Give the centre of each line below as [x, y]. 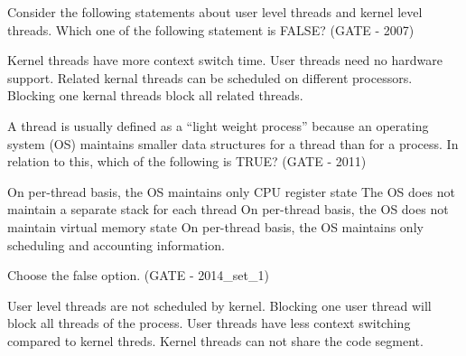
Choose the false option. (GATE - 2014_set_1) [138, 275]
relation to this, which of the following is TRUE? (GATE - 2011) [187, 161]
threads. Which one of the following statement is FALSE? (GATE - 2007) [211, 29]
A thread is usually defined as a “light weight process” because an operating [218, 125]
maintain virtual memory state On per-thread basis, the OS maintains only [215, 226]
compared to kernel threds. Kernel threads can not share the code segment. [215, 340]
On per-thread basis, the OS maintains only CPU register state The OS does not [231, 191]
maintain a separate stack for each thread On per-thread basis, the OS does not [228, 209]
